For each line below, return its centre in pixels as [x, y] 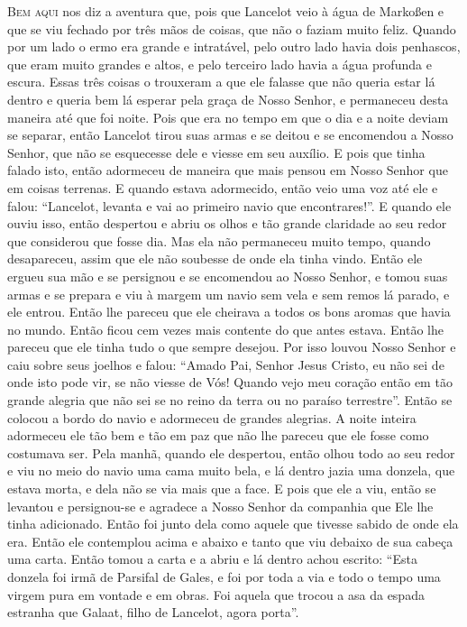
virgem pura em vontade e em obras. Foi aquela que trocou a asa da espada [216, 594]
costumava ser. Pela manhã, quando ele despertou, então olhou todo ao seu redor [231, 452]
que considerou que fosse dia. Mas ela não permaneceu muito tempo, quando [219, 240]
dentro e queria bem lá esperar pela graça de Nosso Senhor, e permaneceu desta [228, 99]
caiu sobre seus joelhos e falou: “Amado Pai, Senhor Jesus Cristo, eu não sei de [226, 364]
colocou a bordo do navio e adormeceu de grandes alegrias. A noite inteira [212, 417]
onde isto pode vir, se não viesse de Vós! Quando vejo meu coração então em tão [230, 382]
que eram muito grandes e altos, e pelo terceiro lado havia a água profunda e [220, 64]
